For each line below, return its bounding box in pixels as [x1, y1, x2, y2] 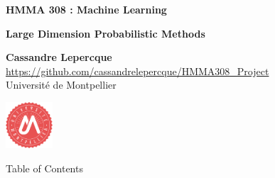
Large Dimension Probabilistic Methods [6, 26, 205, 40]
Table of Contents [6, 161, 83, 176]
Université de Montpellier [6, 77, 117, 92]
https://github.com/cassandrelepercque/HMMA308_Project [6, 63, 269, 78]
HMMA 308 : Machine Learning [6, 2, 167, 16]
